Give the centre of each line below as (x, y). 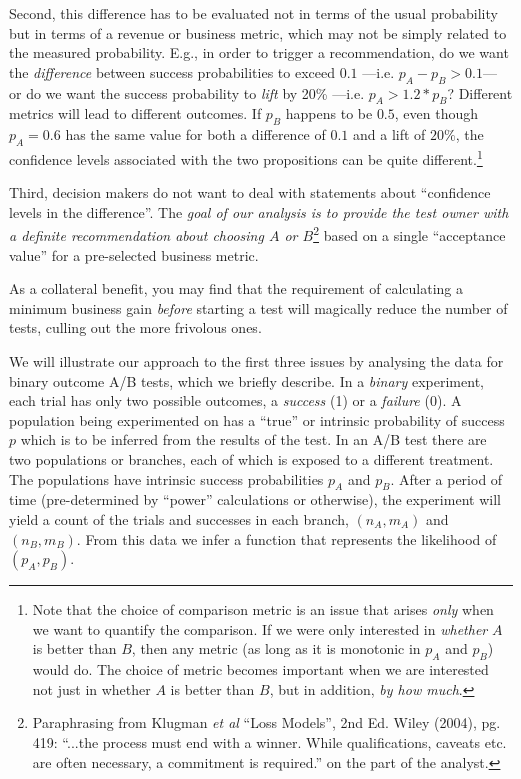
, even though (436, 113)
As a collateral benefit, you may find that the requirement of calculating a (236, 288)
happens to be (329, 113)
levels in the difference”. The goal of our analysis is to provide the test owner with (259, 211)
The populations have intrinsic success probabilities (166, 478)
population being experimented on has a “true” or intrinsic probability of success (257, 419)
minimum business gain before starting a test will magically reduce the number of (258, 307)
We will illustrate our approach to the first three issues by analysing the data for (256, 361)
